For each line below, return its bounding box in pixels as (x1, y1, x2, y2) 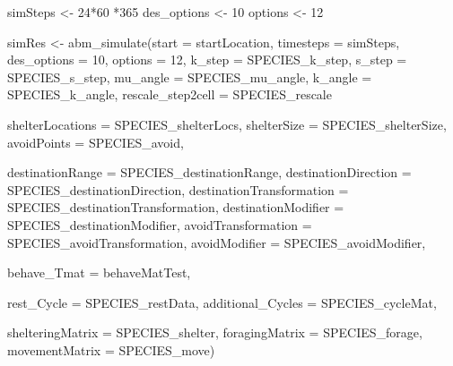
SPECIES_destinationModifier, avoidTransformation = (7, 215, 312, 234)
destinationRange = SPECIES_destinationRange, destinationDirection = (7, 163, 412, 182)
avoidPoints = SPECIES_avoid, (7, 132, 184, 151)
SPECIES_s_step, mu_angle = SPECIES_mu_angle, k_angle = (7, 67, 372, 86)
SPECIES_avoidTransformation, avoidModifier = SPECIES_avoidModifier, (7, 233, 426, 251)
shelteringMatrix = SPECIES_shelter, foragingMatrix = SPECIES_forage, (7, 323, 423, 342)
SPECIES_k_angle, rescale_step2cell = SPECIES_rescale (7, 85, 332, 104)
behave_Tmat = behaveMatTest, (7, 263, 191, 282)
